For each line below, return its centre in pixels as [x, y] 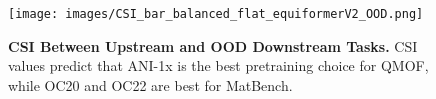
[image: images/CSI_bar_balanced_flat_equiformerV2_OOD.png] [216, 14]
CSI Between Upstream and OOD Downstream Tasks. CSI [213, 45]
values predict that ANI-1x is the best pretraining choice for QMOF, [218, 65]
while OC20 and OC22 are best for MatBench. [150, 84]
